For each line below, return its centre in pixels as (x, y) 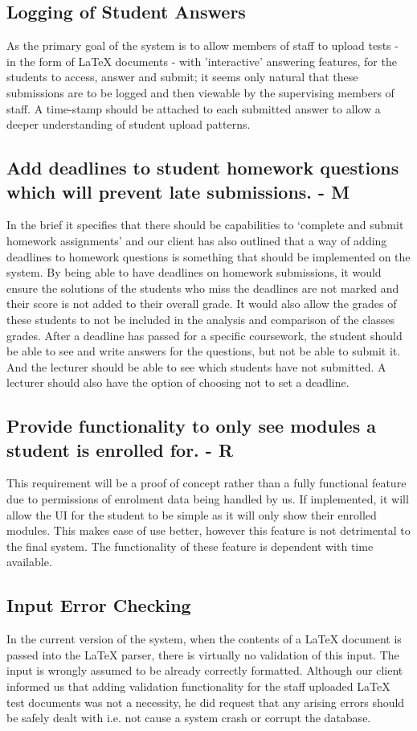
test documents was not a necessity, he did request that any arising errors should (206, 702)
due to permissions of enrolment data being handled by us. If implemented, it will (208, 499)
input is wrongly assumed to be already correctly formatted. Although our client (205, 670)
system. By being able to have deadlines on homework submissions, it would (194, 272)
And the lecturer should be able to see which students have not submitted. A (196, 366)
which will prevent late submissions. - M (178, 191)
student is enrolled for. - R (120, 449)
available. (29, 562)
